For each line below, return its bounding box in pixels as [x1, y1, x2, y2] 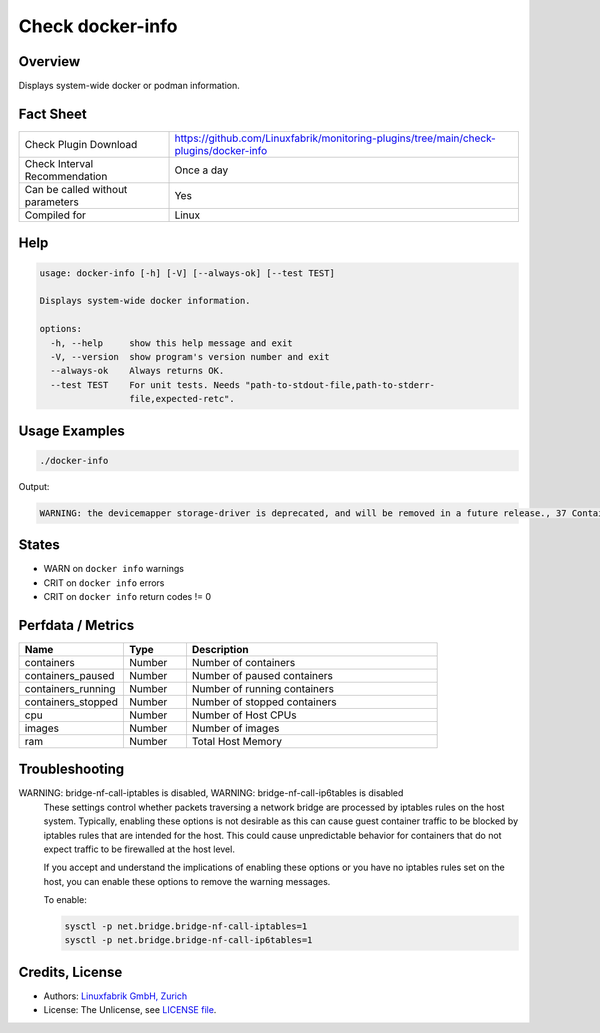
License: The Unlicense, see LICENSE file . [43, 1004, 217, 1016]
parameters [24, 195, 79, 209]
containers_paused [24, 668, 115, 682]
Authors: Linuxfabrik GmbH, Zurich [43, 990, 188, 1002]
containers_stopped [24, 695, 119, 709]
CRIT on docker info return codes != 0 [43, 590, 212, 602]
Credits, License [18, 963, 123, 980]
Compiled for [24, 208, 87, 222]
